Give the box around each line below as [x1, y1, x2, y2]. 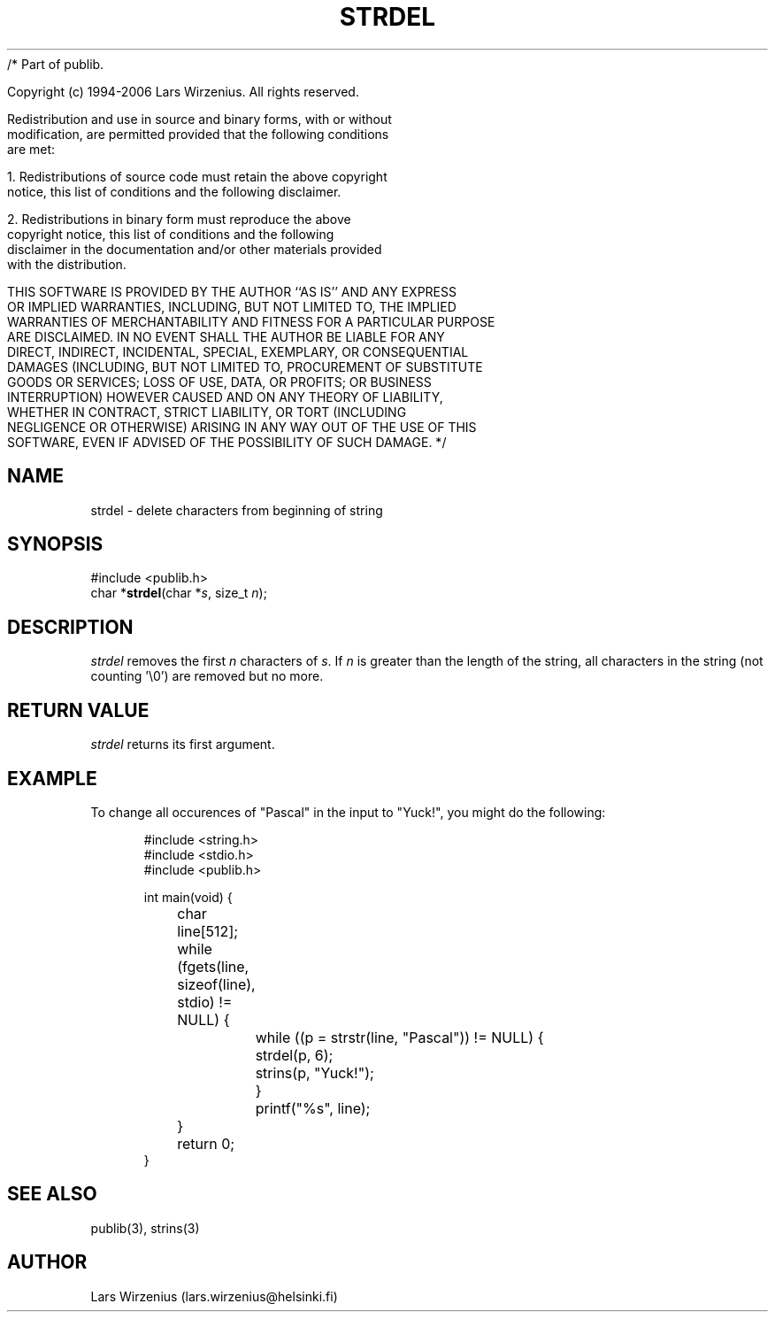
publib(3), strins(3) [90, 1220, 200, 1236]
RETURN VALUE [7, 698, 150, 721]
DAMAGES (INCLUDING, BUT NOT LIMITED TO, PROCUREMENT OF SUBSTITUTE [7, 359, 483, 374]
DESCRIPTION [7, 615, 134, 638]
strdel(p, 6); [255, 1045, 334, 1064]
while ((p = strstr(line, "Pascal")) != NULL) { [255, 1028, 544, 1046]
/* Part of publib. [7, 56, 104, 72]
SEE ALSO [7, 1183, 97, 1206]
